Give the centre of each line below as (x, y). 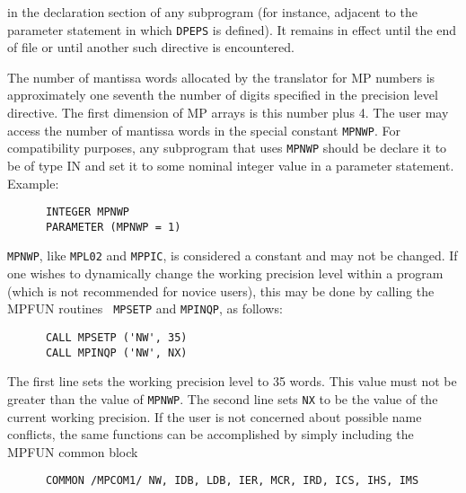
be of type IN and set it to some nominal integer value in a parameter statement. (231, 165)
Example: (33, 183)
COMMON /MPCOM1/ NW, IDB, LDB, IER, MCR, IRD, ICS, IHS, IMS (232, 481)
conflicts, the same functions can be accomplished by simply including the (211, 434)
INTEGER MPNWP (88, 212)
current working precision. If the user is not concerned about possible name (215, 416)
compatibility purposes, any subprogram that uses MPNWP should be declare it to (227, 148)
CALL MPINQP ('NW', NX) (116, 352)
